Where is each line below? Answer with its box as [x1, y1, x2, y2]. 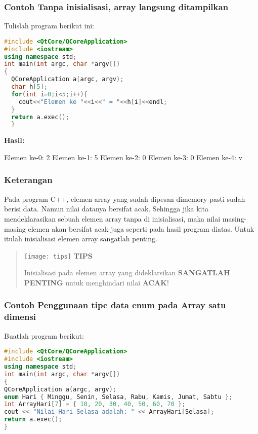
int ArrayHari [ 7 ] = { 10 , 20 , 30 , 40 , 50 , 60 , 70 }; [4, 401, 186, 408]
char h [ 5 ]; [11, 83, 48, 91]
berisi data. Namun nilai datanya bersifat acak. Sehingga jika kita [4, 203, 208, 214]
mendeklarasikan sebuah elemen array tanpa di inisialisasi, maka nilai [4, 213, 221, 224]
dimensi [4, 310, 36, 323]
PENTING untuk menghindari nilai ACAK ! [24, 277, 169, 287]
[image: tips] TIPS [24, 250, 93, 261]
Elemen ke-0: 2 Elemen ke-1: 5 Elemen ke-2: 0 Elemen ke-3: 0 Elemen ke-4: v [4, 152, 243, 162]
